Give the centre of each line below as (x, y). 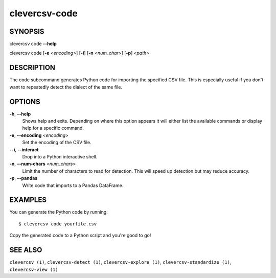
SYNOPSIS (27, 31)
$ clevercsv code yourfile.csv (58, 224)
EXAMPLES (28, 200)
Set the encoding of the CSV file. (57, 143)
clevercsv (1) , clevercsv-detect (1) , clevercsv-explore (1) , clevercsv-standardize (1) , (120, 262)
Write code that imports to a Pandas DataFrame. (73, 185)
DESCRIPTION (32, 68)
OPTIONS (25, 101)
